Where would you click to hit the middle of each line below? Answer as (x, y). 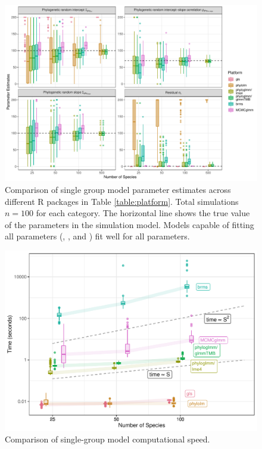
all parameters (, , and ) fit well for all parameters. (97, 236)
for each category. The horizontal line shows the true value (143, 213)
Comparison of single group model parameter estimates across (118, 190)
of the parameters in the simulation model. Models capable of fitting (130, 224)
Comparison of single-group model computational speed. (107, 439)
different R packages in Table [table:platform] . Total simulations (122, 201)
